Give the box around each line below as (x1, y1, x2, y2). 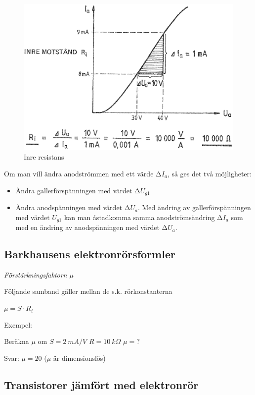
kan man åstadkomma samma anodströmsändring (64, 212, 215, 222)
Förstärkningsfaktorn (4, 269, 67, 280)
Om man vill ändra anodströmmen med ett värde (4, 169, 154, 178)
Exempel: (4, 319, 32, 330)
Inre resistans (24, 152, 64, 162)
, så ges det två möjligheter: (167, 169, 252, 178)
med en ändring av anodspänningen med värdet (15, 222, 160, 232)
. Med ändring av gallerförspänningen (137, 202, 251, 213)
